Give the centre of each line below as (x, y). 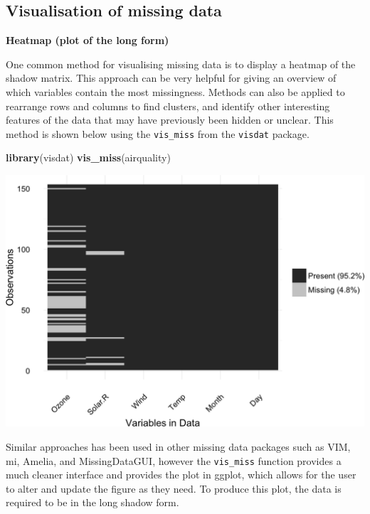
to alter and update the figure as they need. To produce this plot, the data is (174, 488)
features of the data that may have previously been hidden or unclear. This (170, 120)
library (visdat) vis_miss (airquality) (88, 157)
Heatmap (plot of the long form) (88, 40)
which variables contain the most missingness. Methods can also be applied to (175, 91)
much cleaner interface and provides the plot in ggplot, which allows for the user (181, 475)
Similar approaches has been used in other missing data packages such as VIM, (178, 446)
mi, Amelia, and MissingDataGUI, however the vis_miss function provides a (174, 460)
